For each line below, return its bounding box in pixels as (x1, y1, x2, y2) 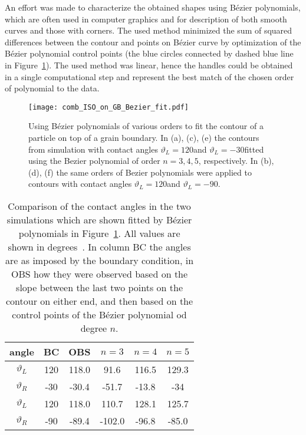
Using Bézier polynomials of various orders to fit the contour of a (28, 120, 264, 132)
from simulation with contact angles (28, 143, 158, 155)
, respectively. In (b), (198, 154, 274, 167)
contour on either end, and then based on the (6, 294, 193, 308)
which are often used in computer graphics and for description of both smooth (5, 12, 287, 25)
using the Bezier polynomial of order (28, 154, 160, 167)
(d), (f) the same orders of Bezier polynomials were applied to (28, 166, 252, 178)
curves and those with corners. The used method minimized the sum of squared (5, 24, 292, 37)
